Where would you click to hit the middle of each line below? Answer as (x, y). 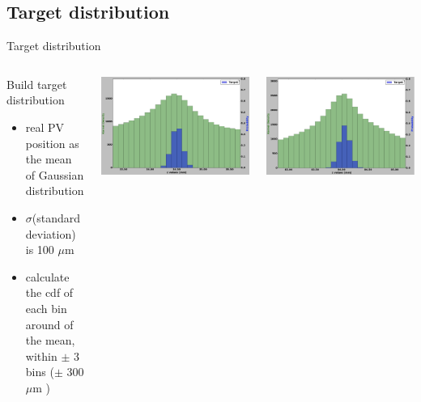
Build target (37, 84)
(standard (56, 217)
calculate (47, 276)
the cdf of (49, 292)
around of (49, 324)
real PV (45, 127)
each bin (46, 308)
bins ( (40, 372)
